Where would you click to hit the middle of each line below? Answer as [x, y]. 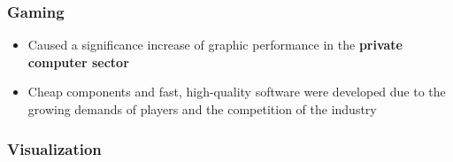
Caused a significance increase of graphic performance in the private [215, 45]
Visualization [54, 148]
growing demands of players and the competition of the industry [202, 109]
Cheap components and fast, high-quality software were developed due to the [237, 92]
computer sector [78, 62]
